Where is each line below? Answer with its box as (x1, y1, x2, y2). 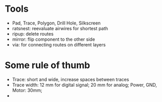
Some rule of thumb (5, 60, 90, 71)
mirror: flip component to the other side (12, 36, 95, 42)
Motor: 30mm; (12, 87, 43, 93)
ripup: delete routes (12, 31, 54, 37)
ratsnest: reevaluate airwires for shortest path (12, 25, 108, 31)
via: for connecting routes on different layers (12, 41, 106, 47)
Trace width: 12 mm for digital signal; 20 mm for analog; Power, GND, (12, 82, 157, 88)
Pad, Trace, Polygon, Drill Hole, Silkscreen (12, 20, 101, 26)
